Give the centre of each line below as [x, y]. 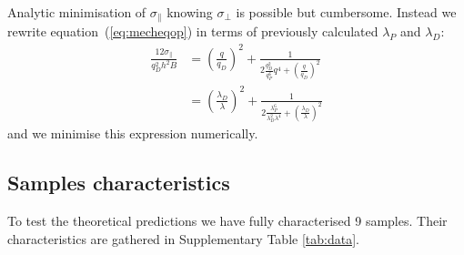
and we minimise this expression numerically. [133, 133]
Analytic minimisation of [77, 12]
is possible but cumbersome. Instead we [346, 12]
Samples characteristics [119, 183]
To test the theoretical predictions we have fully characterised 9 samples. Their [227, 221]
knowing [190, 12]
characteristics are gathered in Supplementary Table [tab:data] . [183, 238]
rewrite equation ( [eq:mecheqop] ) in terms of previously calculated [193, 31]
